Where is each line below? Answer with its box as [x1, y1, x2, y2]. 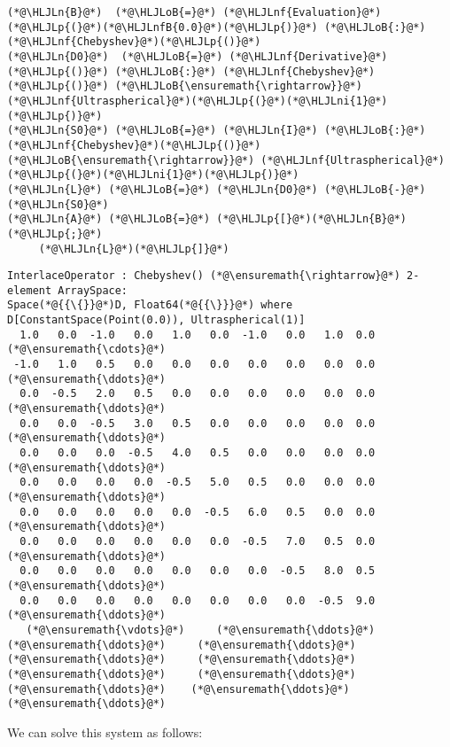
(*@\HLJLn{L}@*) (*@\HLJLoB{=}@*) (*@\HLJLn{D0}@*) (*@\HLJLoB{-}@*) [7, 183, 426, 196]
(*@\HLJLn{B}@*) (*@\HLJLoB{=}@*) [7, 6, 217, 19]
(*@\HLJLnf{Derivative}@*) [229, 50, 388, 63]
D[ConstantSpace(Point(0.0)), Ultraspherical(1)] [7, 314, 306, 327]
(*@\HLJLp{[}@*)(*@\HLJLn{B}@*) [216, 213, 407, 226]
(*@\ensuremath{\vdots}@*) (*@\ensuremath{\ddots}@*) [26, 623, 376, 636]
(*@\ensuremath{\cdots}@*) [7, 343, 166, 356]
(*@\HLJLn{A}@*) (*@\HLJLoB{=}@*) [7, 213, 211, 226]
